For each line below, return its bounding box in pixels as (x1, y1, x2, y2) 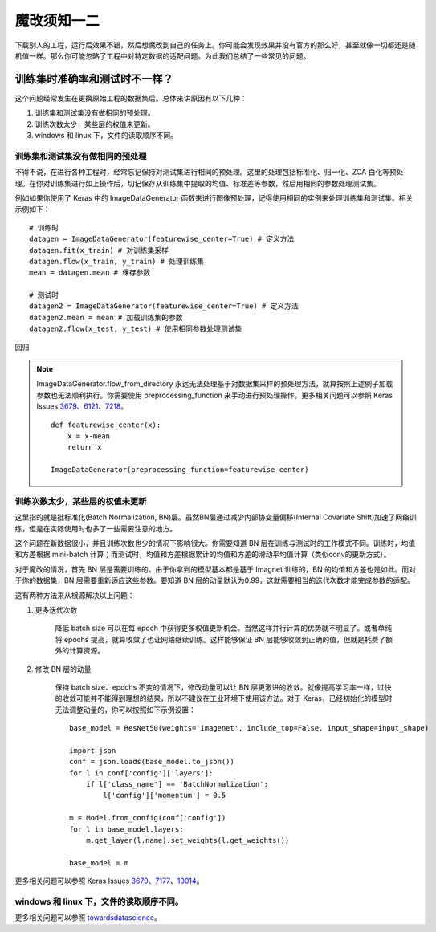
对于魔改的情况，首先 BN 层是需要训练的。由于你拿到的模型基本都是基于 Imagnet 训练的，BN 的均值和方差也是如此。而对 (14, 564, 417, 574)
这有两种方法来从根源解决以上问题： (14, 590, 135, 600)
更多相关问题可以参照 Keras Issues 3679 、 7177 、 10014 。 (14, 876, 204, 886)
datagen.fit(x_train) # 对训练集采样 (29, 246, 169, 254)
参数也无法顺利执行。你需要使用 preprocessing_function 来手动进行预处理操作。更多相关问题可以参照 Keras (36, 390, 393, 400)
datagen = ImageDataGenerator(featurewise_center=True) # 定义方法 (29, 234, 295, 244)
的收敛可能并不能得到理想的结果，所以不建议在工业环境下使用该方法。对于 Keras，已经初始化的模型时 (55, 694, 393, 703)
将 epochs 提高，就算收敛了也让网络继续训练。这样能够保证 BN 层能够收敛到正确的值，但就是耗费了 (55, 634, 386, 644)
